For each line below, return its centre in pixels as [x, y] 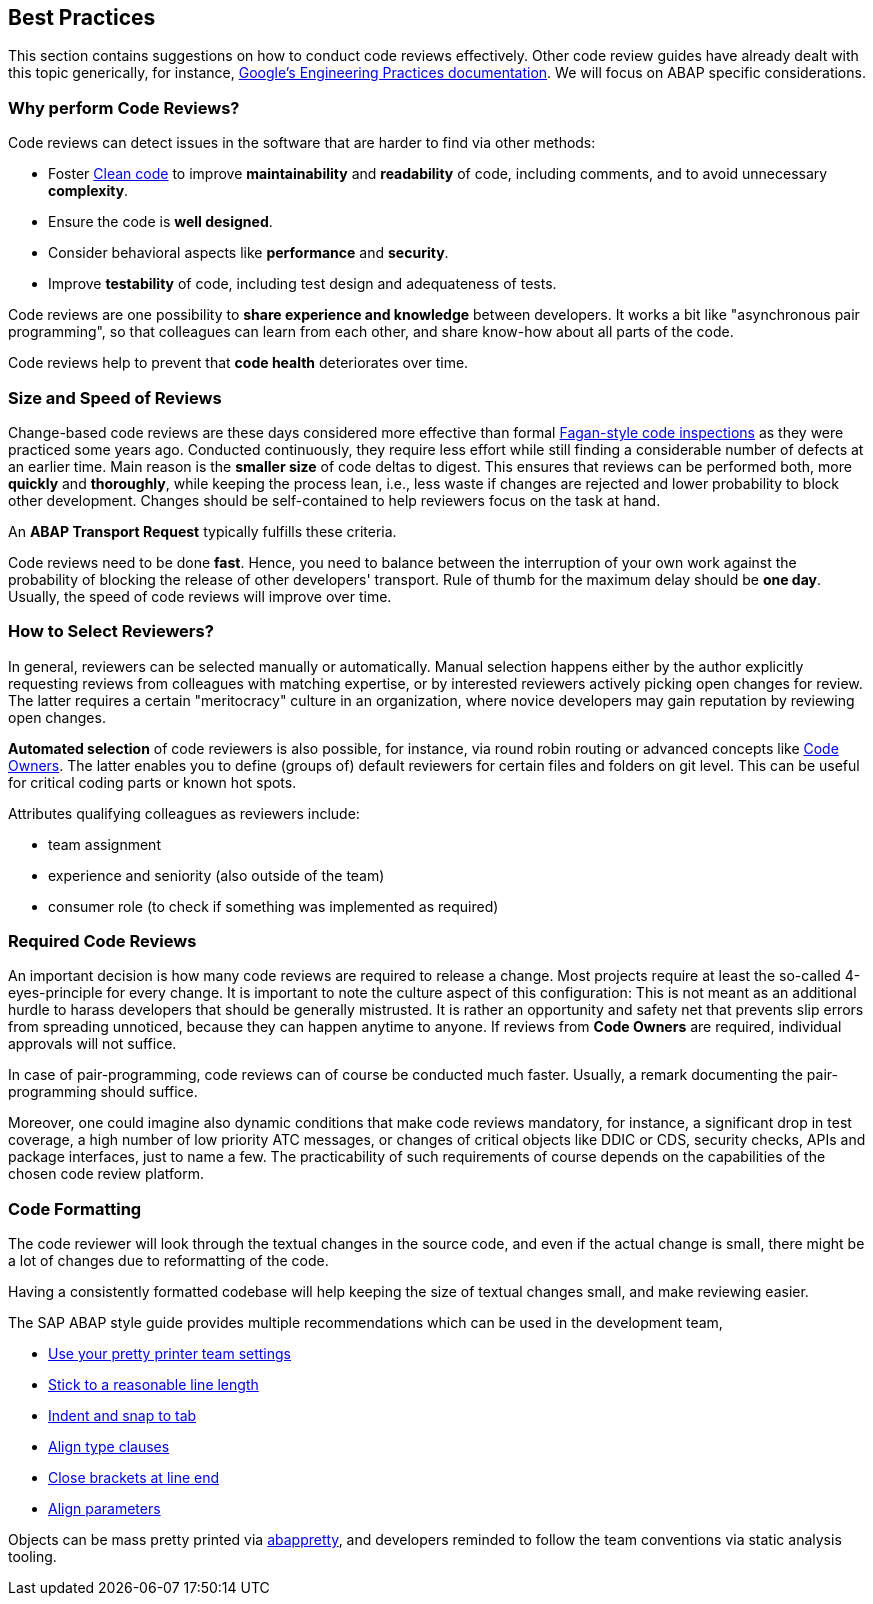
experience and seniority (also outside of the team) [216, 875]
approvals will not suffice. [92, 1044]
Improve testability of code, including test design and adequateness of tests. [302, 284]
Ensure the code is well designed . [160, 222]
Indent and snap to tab [122, 1416]
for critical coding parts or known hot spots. [152, 782]
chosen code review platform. [106, 1174]
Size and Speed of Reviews [115, 397]
